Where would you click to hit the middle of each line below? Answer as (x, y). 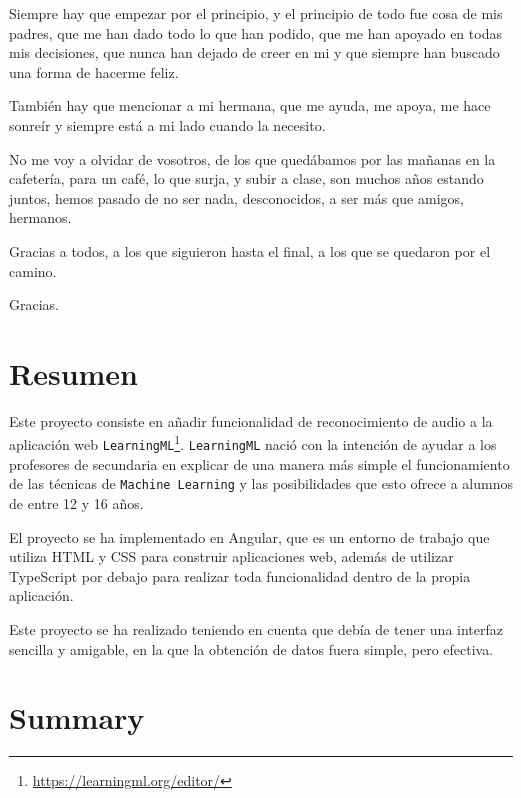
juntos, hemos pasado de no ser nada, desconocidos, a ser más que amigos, (236, 197)
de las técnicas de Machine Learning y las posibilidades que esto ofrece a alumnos (261, 483)
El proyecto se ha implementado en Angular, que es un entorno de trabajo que (249, 536)
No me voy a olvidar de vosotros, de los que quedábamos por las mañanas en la (252, 158)
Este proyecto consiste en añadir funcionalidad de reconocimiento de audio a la (251, 420)
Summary (77, 717)
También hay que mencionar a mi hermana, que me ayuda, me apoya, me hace (250, 105)
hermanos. (40, 217)
